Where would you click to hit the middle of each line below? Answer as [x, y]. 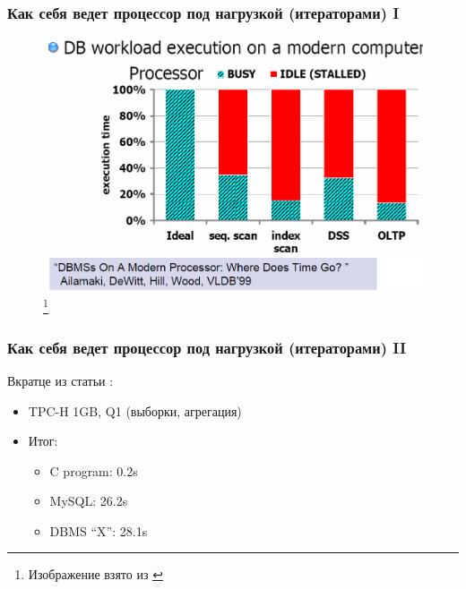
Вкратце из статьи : [60, 380]
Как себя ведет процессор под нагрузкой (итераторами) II [207, 347]
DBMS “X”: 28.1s [99, 530]
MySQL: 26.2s [89, 501]
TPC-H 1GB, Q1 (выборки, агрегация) [135, 410]
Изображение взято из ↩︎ [95, 574]
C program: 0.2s [94, 470]
